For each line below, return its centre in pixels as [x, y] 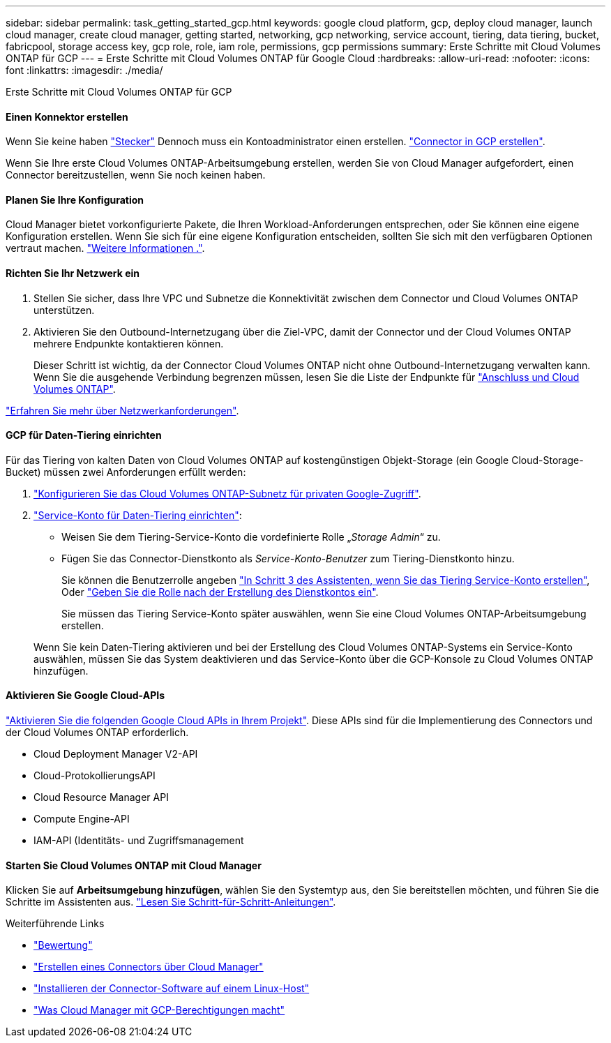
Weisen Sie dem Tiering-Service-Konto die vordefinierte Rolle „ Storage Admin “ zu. [251, 536]
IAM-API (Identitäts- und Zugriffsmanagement [139, 841]
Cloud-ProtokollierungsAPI [95, 776]
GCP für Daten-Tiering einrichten [84, 435]
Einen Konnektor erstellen [67, 117]
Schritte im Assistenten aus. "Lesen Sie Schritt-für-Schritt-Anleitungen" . [171, 902]
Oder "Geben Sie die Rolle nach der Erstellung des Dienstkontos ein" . [220, 592]
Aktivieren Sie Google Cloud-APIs [85, 696]
